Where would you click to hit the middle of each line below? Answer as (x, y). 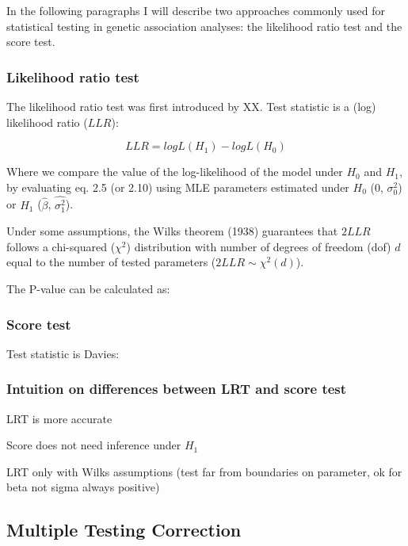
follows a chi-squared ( (61, 246)
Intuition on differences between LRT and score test (177, 389)
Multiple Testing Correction (124, 530)
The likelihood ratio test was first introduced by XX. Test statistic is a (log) (191, 106)
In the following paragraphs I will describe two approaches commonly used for (196, 10)
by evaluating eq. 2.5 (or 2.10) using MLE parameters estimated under (178, 187)
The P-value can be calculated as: (88, 289)
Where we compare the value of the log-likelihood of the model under (175, 172)
